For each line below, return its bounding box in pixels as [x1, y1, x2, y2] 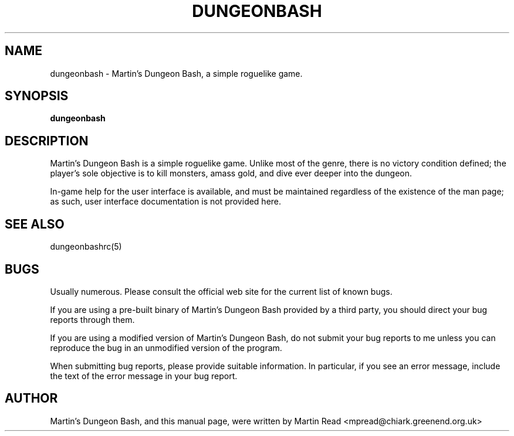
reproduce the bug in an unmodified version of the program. [50, 342, 282, 353]
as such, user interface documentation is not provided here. [50, 196, 282, 207]
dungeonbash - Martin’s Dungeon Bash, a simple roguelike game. [50, 68, 303, 79]
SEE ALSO [5, 216, 65, 231]
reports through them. [50, 314, 135, 325]
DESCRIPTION [5, 133, 89, 148]
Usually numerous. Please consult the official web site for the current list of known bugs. [50, 286, 393, 297]
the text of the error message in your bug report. [50, 370, 238, 381]
